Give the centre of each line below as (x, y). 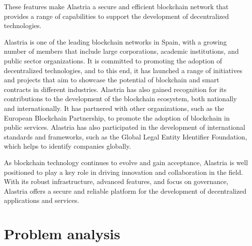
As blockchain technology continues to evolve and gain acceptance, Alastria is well (126, 162)
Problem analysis (62, 234)
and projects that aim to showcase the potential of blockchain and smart (112, 80)
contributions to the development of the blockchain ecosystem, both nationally (120, 99)
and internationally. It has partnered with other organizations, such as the (114, 108)
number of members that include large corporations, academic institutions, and (121, 51)
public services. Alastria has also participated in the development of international (125, 127)
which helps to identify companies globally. (68, 146)
